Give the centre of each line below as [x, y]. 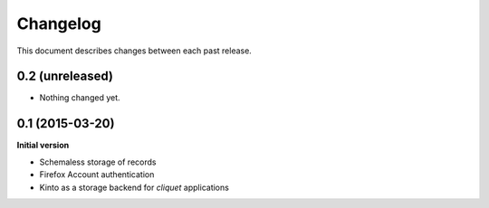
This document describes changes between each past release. [134, 51]
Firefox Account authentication [97, 175]
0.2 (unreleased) [65, 76]
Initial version [43, 146]
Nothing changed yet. [80, 98]
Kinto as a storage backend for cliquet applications [134, 187]
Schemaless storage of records [98, 162]
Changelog [59, 24]
